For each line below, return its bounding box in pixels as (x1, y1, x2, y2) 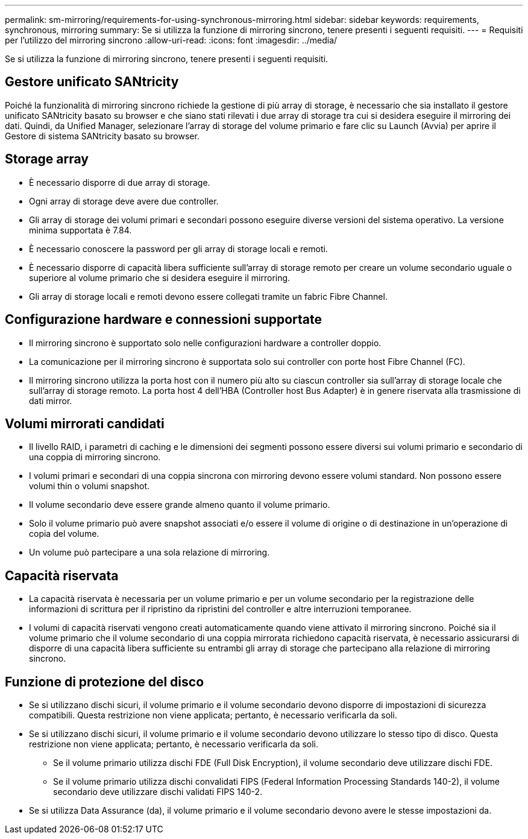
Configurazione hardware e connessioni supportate (5, 312, 322, 328)
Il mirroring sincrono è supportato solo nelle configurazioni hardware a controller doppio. (29, 337, 382, 348)
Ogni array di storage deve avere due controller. (29, 195, 219, 206)
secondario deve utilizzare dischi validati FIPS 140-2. (53, 787, 263, 797)
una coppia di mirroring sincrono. (29, 452, 161, 463)
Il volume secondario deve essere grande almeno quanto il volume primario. (29, 499, 330, 510)
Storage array (5, 151, 89, 167)
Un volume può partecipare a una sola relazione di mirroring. (29, 547, 270, 558)
